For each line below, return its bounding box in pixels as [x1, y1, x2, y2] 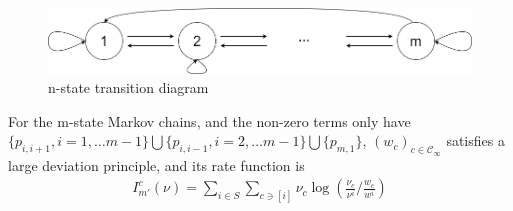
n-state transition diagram [48, 77, 209, 98]
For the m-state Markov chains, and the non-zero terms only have [8, 110, 411, 131]
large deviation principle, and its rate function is [8, 154, 305, 175]
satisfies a [446, 130, 505, 151]
